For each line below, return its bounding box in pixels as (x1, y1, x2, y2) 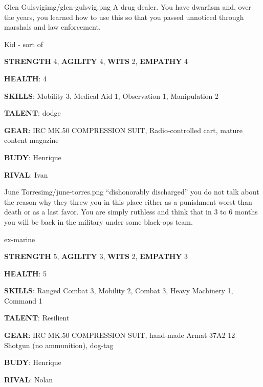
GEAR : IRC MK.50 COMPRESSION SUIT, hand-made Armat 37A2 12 (4, 330, 235, 340)
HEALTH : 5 (4, 268, 47, 278)
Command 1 (4, 295, 42, 306)
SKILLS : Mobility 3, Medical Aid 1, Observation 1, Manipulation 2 (4, 90, 219, 101)
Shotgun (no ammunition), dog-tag (4, 339, 114, 350)
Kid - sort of (4, 38, 43, 49)
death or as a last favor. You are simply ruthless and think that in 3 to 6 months (4, 206, 258, 217)
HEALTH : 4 (4, 73, 47, 83)
